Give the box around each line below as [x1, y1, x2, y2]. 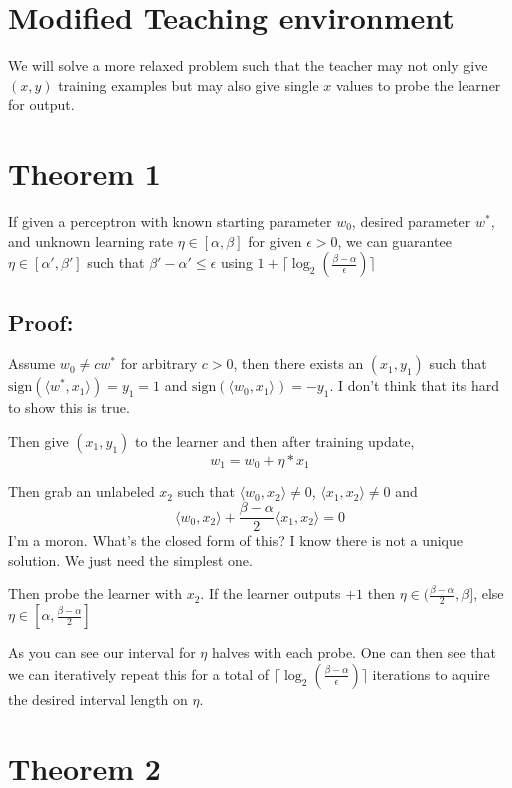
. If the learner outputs [200, 583, 341, 604]
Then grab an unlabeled [8, 481, 155, 502]
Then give [8, 431, 69, 452]
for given [248, 230, 302, 251]
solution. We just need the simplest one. [8, 549, 253, 570]
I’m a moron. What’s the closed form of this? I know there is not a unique [8, 530, 464, 551]
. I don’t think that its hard [329, 375, 500, 396]
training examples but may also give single [58, 74, 319, 95]
